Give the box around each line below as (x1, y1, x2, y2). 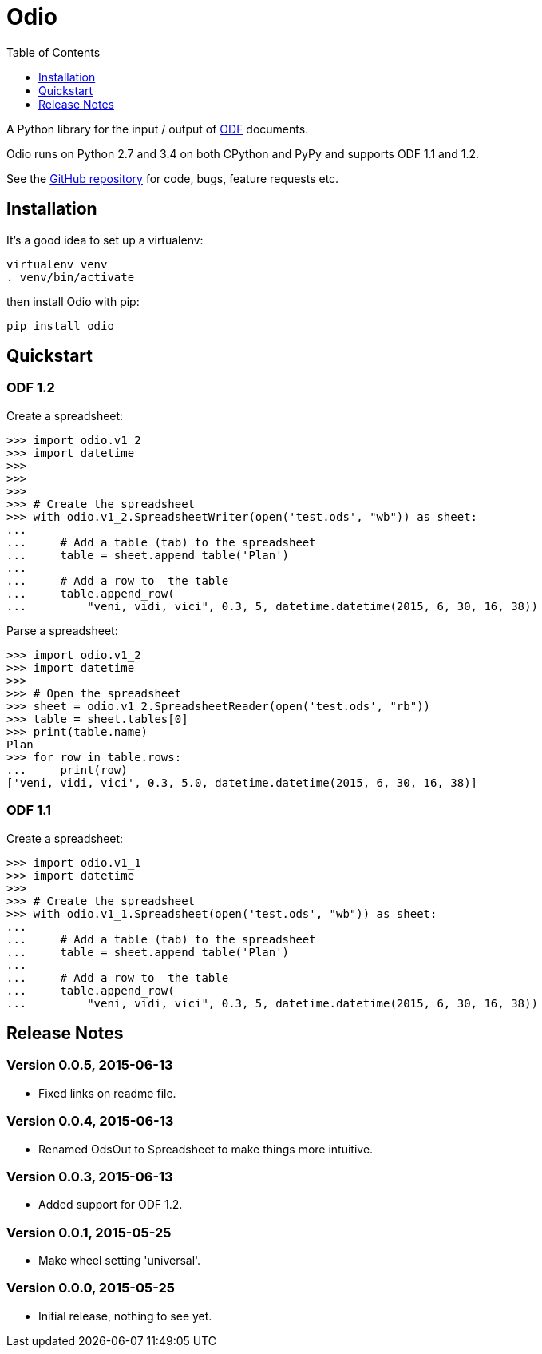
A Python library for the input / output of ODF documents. (6, 121, 309, 136)
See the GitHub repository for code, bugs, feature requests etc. (6, 171, 339, 185)
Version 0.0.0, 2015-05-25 (6, 1280, 175, 1296)
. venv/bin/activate (6, 270, 135, 284)
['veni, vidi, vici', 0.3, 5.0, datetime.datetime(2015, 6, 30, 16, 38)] (6, 776, 478, 789)
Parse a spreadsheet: (6, 623, 118, 637)
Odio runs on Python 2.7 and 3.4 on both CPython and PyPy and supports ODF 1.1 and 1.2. (6, 146, 479, 161)
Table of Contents (6, 45, 101, 59)
